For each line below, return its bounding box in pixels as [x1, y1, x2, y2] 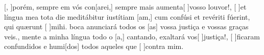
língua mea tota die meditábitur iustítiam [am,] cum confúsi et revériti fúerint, [4, 11, 250, 22]
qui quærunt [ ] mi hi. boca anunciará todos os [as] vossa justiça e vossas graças [4, 21, 249, 32]
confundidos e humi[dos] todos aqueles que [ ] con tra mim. [4, 41, 184, 51]
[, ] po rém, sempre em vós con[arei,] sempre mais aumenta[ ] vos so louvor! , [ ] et [4, 2, 247, 12]
